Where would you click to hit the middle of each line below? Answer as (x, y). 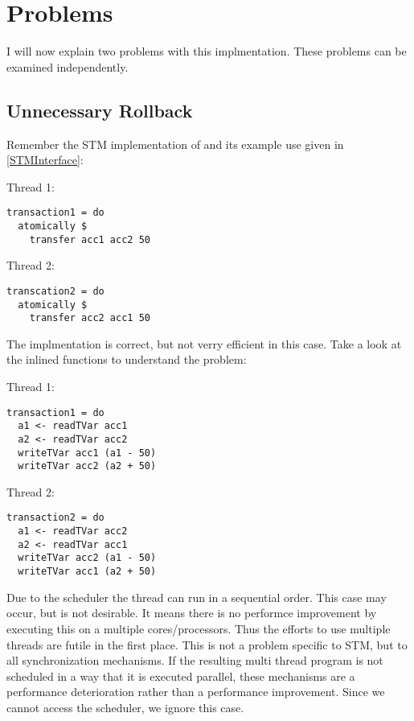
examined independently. (68, 66)
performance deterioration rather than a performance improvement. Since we (196, 692)
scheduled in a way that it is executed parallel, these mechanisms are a (181, 676)
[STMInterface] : (45, 160)
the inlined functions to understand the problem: (127, 359)
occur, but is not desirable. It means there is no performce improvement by (192, 613)
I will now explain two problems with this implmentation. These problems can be (207, 51)
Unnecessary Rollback (100, 110)
